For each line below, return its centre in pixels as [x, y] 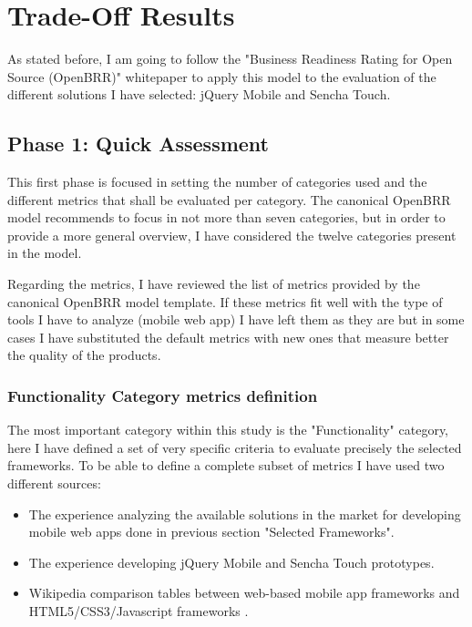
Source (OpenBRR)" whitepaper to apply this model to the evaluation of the [222, 76]
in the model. [45, 253]
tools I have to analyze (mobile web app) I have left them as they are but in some [236, 319]
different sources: [54, 483]
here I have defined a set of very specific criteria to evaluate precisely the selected [235, 447]
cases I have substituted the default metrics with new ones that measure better [228, 337]
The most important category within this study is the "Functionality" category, [228, 430]
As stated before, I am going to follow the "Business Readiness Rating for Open [230, 59]
